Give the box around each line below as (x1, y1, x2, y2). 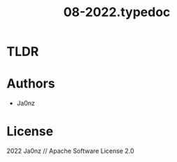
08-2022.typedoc (63, 4, 171, 20)
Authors (6, 76, 55, 92)
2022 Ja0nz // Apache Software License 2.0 (6, 147, 134, 155)
